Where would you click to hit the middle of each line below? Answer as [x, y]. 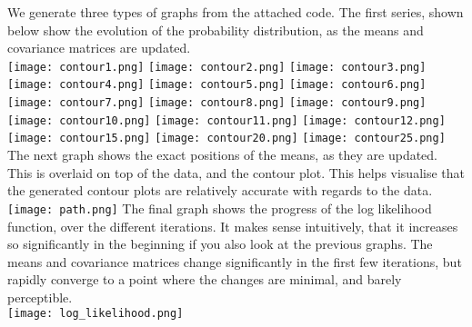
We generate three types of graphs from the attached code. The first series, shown [236, 12]
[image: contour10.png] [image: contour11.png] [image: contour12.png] [226, 120]
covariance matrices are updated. [99, 48]
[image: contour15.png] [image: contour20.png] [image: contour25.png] [226, 139]
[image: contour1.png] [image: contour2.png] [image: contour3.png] [217, 67]
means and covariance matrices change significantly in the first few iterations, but [235, 261]
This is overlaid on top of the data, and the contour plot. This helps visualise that [236, 172]
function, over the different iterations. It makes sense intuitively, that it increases [233, 226]
